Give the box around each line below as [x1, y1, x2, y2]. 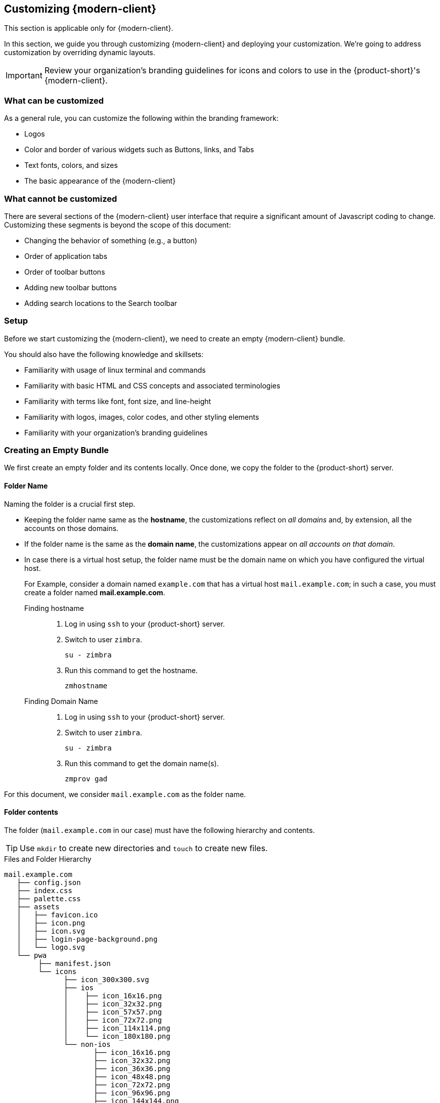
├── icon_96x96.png [94, 1088, 170, 1097]
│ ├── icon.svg [17, 926, 85, 935]
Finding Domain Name [24, 696, 98, 705]
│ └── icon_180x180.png [64, 1032, 170, 1040]
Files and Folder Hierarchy [4, 854, 92, 863]
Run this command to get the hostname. [65, 666, 198, 675]
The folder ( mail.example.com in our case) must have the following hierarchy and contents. [4, 825, 315, 834]
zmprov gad [65, 774, 108, 783]
